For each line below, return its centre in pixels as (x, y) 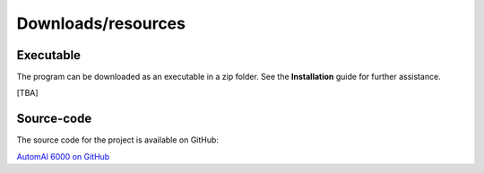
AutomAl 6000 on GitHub (63, 156)
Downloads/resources (101, 23)
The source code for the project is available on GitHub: (118, 140)
